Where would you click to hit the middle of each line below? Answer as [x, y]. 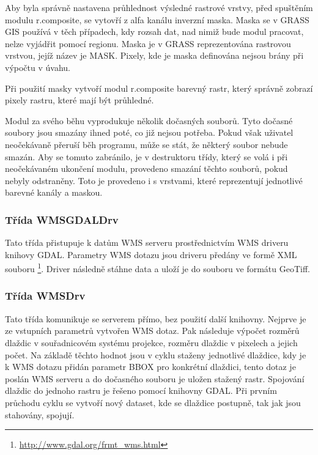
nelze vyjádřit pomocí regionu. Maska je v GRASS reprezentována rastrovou [148, 43]
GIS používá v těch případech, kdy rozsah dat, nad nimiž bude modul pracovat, [154, 31]
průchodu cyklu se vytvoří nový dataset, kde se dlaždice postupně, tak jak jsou [153, 402]
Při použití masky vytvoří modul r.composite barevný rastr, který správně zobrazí [159, 88]
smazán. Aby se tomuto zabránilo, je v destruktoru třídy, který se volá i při [146, 156]
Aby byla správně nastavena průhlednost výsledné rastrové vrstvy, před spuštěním [159, 7]
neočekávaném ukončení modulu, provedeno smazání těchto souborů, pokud [146, 168]
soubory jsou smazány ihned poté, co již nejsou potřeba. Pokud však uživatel [149, 132]
